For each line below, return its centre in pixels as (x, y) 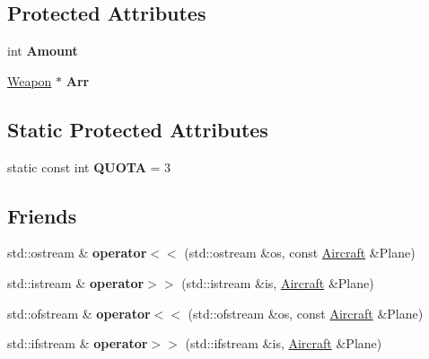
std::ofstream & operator (79, 313)
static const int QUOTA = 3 (89, 166)
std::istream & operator (76, 282)
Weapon (30, 80)
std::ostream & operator (77, 253)
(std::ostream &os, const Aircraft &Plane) (300, 253)
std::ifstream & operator (78, 343)
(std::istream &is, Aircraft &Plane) (278, 282)
